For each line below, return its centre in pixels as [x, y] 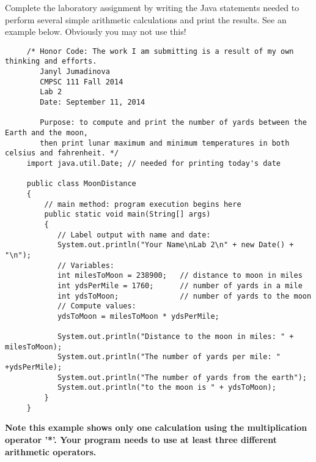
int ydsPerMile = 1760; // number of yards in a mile [180, 285]
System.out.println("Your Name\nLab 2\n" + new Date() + [175, 245]
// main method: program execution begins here [143, 204]
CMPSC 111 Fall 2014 [82, 82]
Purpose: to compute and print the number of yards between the [173, 123]
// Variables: [86, 265]
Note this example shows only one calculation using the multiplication [156, 427]
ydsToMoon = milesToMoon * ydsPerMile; [138, 316]
